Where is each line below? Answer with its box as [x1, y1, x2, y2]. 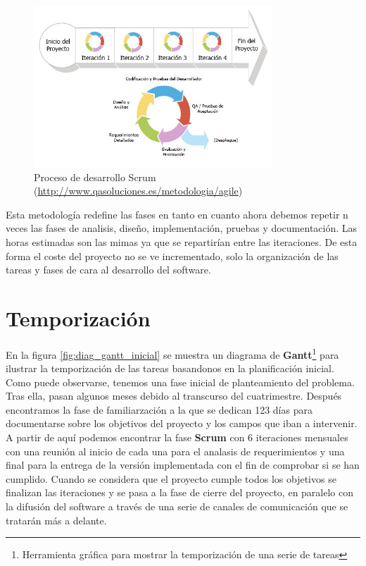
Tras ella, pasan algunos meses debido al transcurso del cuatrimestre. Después [6, 388, 342, 403]
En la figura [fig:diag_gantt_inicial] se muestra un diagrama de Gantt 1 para [6, 345, 339, 362]
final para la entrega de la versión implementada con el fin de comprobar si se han [6, 457, 360, 472]
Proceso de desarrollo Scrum [34, 169, 156, 184]
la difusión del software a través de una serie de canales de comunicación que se [6, 499, 348, 514]
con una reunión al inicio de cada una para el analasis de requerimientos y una [6, 443, 345, 458]
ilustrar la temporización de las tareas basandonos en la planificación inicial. [6, 361, 334, 376]
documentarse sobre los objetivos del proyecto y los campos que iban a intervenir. [6, 416, 358, 431]
